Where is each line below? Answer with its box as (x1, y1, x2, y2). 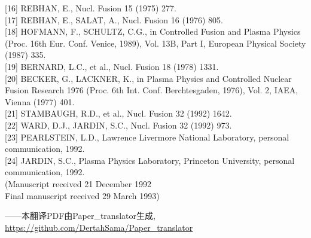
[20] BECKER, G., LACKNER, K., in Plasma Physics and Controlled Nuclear (5, 72, 292, 84)
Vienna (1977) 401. (5, 95, 75, 108)
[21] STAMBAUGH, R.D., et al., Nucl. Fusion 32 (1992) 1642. (5, 107, 232, 120)
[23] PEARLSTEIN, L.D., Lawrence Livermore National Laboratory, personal (5, 130, 289, 143)
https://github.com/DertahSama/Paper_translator (5, 221, 193, 233)
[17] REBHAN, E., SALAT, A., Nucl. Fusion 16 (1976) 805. (5, 13, 223, 26)
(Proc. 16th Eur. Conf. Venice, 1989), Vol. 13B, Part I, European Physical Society (5, 36, 306, 49)
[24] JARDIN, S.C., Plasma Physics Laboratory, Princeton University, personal (5, 154, 295, 166)
